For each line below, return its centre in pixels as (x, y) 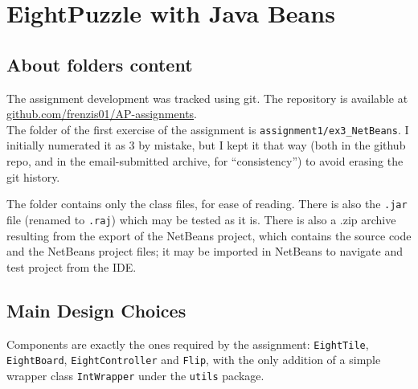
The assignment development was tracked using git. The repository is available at (207, 98)
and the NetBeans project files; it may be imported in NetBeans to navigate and (205, 251)
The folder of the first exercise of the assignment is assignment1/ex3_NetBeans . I (208, 129)
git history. (33, 176)
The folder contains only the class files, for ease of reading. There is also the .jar (207, 204)
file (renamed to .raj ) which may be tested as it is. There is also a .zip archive (201, 219)
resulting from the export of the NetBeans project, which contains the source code (209, 235)
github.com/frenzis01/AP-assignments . (102, 114)
